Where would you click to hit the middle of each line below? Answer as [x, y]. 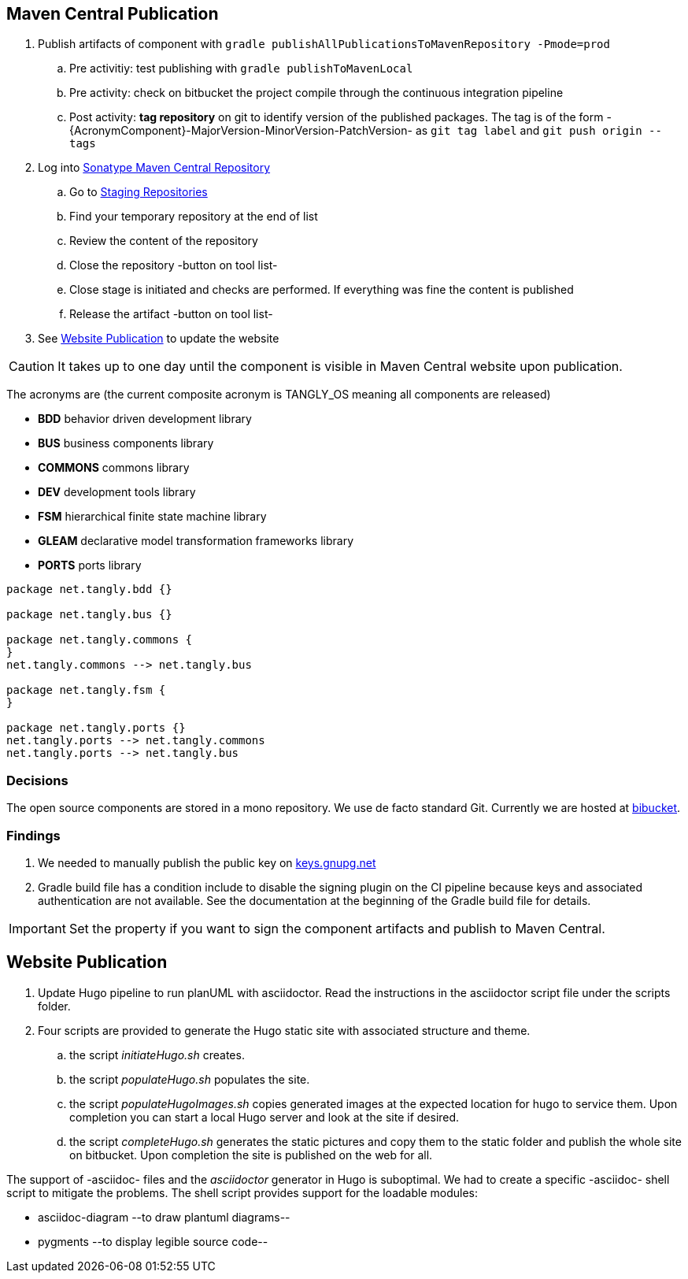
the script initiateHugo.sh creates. [157, 1055]
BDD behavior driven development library [145, 419]
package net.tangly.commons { [100, 640]
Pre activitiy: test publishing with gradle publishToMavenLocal [241, 69]
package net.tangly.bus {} [89, 615]
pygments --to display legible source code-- [153, 1241]
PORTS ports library [90, 565]
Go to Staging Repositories [139, 192]
